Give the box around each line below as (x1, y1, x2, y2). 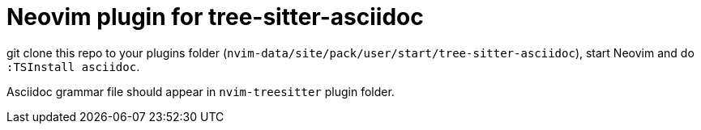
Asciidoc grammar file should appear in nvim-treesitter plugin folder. (6, 84, 395, 99)
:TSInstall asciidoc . (6, 59, 140, 73)
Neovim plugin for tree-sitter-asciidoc (6, 3, 424, 31)
